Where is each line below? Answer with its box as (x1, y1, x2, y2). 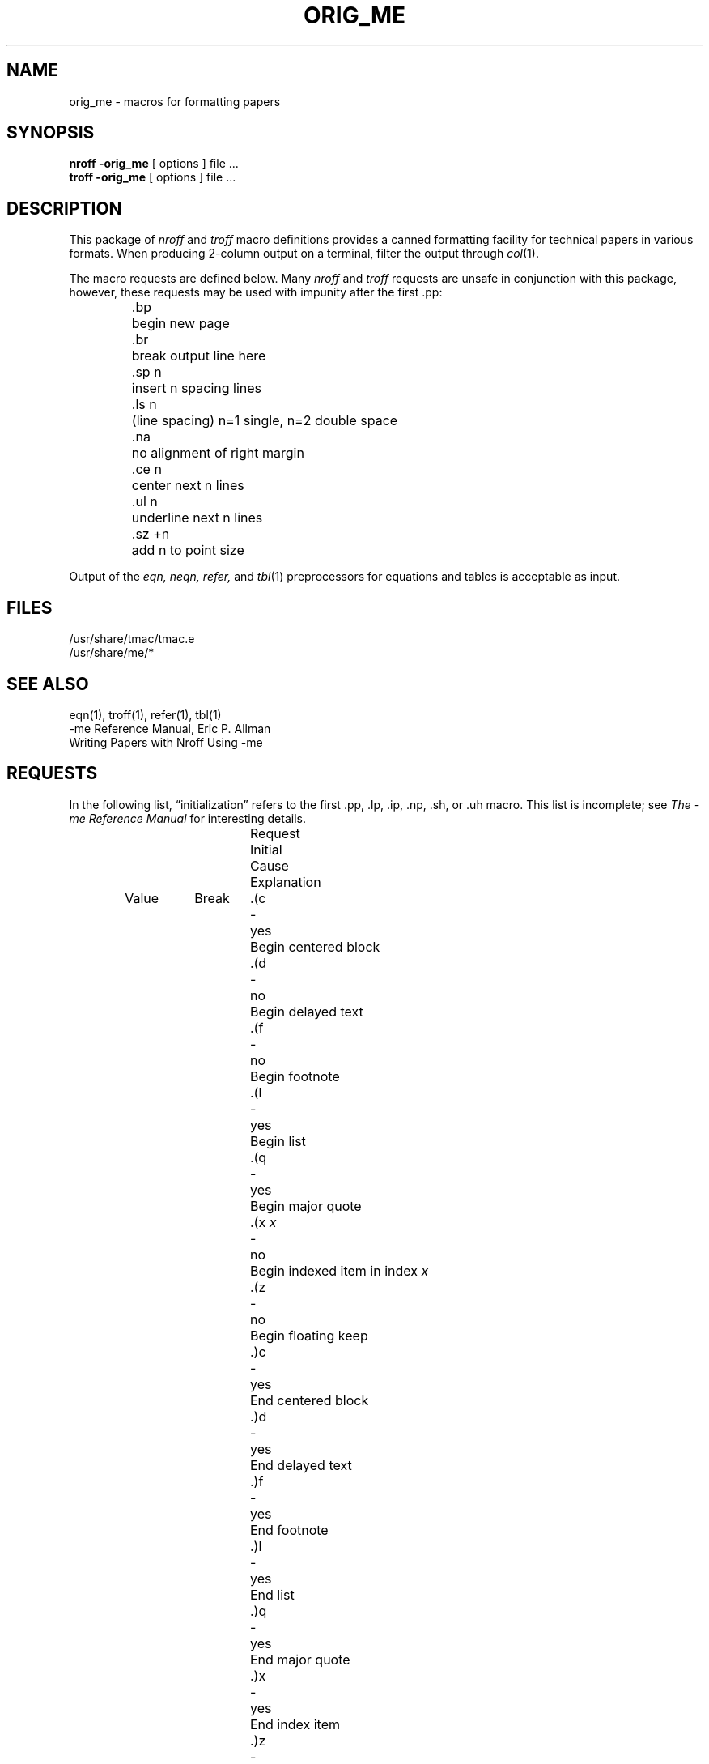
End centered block (249, 1391, 369, 1408)
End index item (249, 1715, 340, 1732)
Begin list (249, 1132, 306, 1149)
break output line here (131, 347, 266, 364)
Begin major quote (249, 1197, 362, 1214)
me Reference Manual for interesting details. (69, 811, 306, 825)
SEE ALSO (6, 673, 89, 694)
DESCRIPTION (6, 198, 122, 219)
